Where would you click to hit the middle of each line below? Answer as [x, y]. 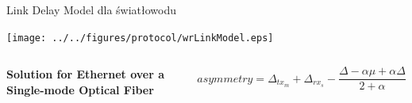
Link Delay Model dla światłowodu [92, 10]
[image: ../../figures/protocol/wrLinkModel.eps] [140, 38]
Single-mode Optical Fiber [80, 89]
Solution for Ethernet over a [86, 74]
